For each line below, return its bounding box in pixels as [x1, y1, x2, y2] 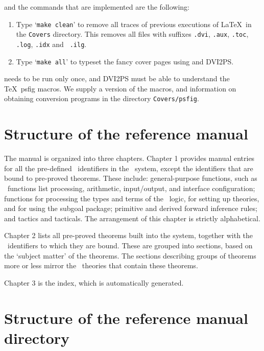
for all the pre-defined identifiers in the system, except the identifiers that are [4, 162, 253, 173]
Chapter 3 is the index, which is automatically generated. [4, 277, 184, 288]
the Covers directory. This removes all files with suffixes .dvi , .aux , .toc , [16, 29, 249, 39]
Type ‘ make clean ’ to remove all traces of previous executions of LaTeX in [16, 18, 252, 29]
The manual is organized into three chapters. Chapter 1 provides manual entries [4, 153, 255, 163]
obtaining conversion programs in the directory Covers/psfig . [4, 93, 199, 104]
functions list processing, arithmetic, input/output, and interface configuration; [7, 182, 255, 193]
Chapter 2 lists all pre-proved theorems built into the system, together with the [4, 230, 253, 241]
